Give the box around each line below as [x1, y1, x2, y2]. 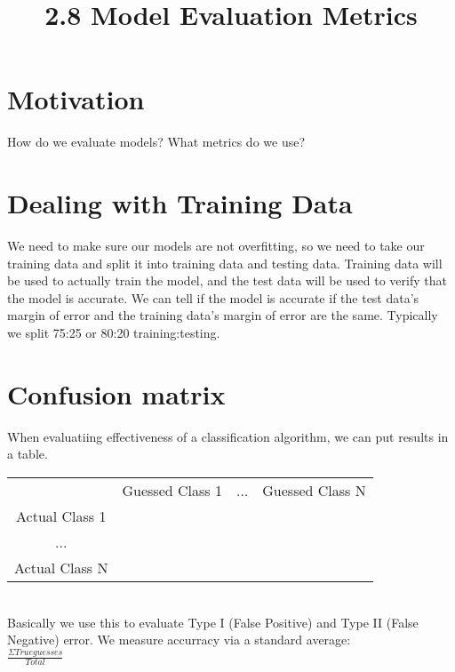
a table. [7, 444, 48, 463]
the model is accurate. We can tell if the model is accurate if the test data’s [7, 288, 419, 307]
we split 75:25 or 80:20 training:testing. [7, 324, 220, 341]
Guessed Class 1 [122, 479, 222, 500]
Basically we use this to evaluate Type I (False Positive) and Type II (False [7, 612, 419, 631]
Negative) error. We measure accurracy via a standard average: [7, 630, 351, 649]
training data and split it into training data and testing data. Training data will [7, 253, 443, 272]
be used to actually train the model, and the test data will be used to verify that [7, 271, 447, 290]
